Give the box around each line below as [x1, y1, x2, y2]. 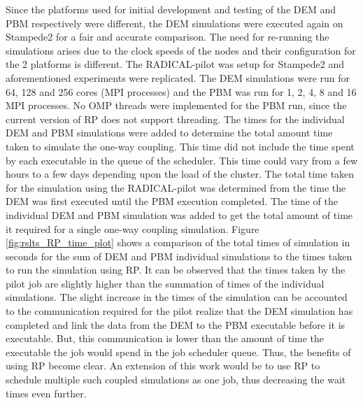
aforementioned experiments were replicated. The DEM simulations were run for [6, 70, 350, 85]
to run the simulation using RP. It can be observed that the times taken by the [6, 262, 346, 277]
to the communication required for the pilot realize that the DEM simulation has [6, 304, 353, 318]
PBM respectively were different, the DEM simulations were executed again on [6, 15, 343, 30]
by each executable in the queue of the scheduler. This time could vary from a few [6, 153, 358, 167]
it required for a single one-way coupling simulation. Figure [6, 221, 259, 236]
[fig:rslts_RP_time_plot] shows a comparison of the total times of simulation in [6, 235, 350, 250]
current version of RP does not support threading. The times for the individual [6, 111, 345, 126]
